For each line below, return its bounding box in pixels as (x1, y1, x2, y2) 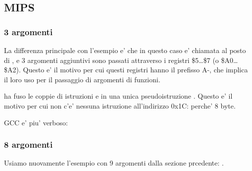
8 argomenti (4, 138, 53, 151)
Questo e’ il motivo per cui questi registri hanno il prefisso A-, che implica (23, 64, 248, 75)
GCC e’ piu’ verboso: (4, 117, 68, 127)
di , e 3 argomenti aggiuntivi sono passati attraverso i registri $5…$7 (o (4, 55, 219, 65)
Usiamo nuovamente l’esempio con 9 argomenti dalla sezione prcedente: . (4, 158, 224, 168)
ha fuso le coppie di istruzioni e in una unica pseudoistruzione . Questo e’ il (4, 91, 233, 101)
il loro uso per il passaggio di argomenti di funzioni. (4, 74, 160, 84)
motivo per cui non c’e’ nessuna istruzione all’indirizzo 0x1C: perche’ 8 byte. (4, 100, 236, 111)
